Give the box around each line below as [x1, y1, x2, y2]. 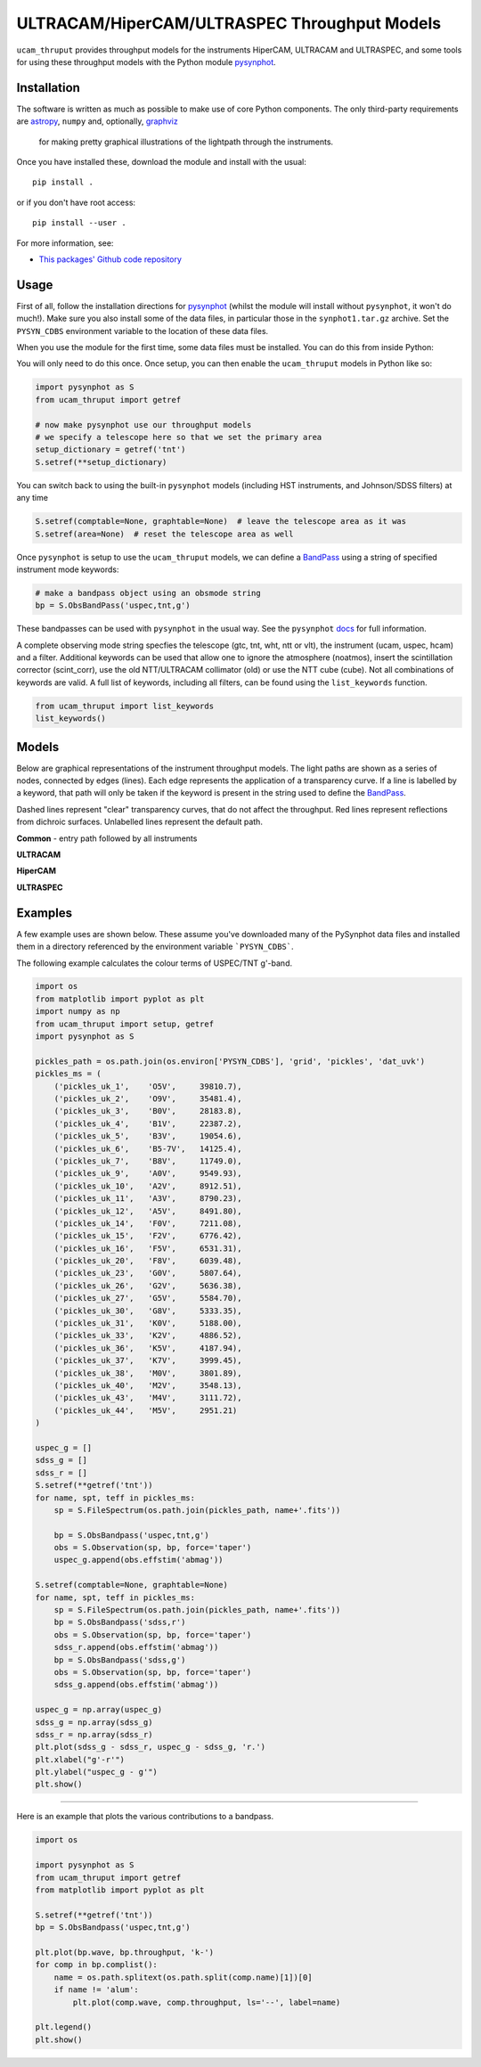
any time [16, 493, 49, 503]
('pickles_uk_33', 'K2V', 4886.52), [53, 1330, 242, 1341]
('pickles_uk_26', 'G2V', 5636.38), [53, 1280, 242, 1291]
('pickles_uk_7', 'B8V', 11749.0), [53, 1156, 242, 1166]
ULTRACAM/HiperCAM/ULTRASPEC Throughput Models [16, 13, 442, 33]
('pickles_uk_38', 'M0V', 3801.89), [53, 1368, 242, 1378]
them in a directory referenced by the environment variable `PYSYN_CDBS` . [16, 941, 294, 952]
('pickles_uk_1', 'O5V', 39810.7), [53, 1081, 242, 1091]
